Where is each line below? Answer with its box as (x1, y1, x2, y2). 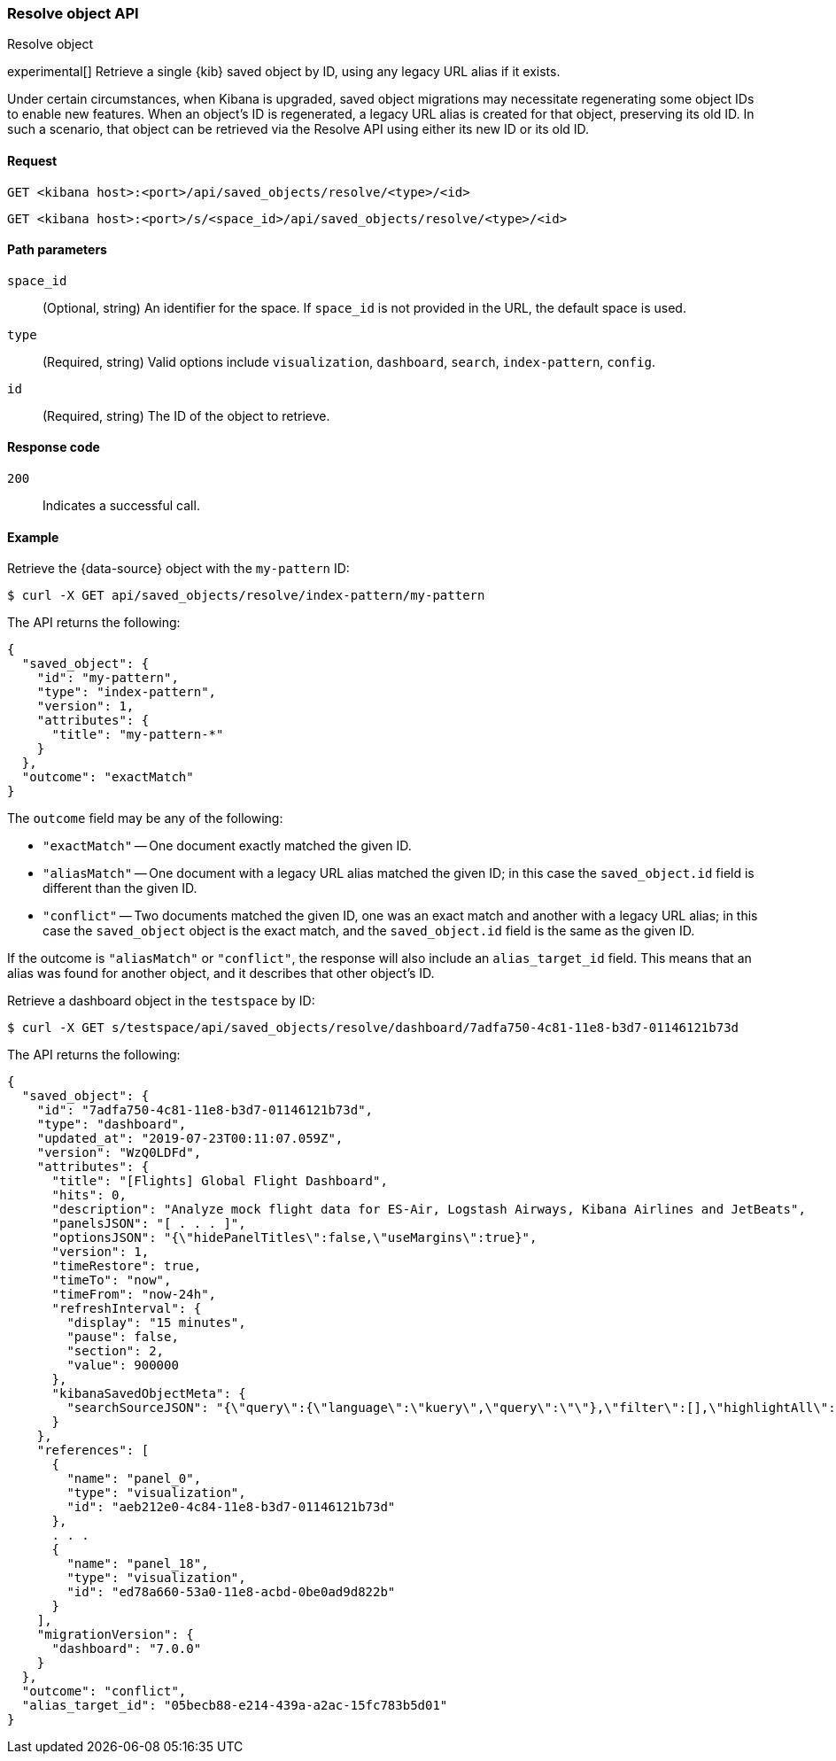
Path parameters (7, 242, 107, 258)
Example (7, 529, 59, 545)
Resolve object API (7, 4, 139, 22)
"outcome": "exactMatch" (21, 770, 194, 785)
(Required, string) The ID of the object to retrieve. (43, 407, 330, 423)
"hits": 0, (51, 1188, 127, 1203)
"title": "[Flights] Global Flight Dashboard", (51, 1174, 388, 1189)
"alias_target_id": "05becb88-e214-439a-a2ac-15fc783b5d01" (21, 1698, 448, 1713)
